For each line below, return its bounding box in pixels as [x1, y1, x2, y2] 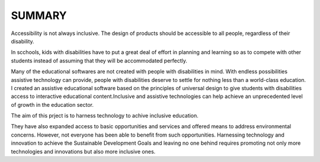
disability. [11, 37, 35, 45]
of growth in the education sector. [11, 101, 94, 108]
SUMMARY [11, 9, 67, 22]
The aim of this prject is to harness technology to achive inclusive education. [11, 112, 199, 119]
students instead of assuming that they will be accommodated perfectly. [11, 57, 188, 64]
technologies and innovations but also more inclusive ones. [11, 148, 156, 155]
